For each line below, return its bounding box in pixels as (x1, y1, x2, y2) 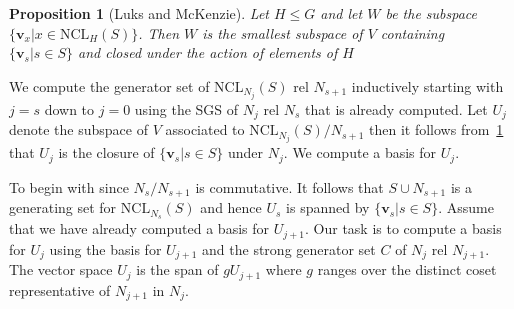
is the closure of (58, 142, 155, 163)
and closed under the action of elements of (78, 42, 338, 63)
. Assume (438, 197, 494, 218)
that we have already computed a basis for (9, 218, 269, 239)
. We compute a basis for (283, 142, 437, 163)
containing (380, 22, 445, 43)
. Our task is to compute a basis (305, 218, 502, 239)
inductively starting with (351, 75, 504, 96)
